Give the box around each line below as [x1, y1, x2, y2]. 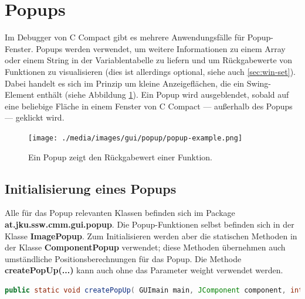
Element [5, 88, 35, 101]
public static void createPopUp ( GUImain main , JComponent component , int [5, 286, 303, 294]
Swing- [246, 77, 272, 89]
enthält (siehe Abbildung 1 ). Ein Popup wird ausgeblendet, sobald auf [37, 88, 289, 101]
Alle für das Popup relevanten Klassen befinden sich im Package [5, 207, 235, 219]
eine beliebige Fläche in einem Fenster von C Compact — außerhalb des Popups [5, 99, 293, 112]
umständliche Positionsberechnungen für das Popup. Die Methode [5, 252, 242, 264]
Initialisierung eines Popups [5, 179, 177, 197]
